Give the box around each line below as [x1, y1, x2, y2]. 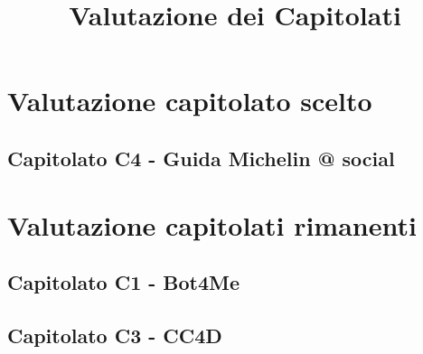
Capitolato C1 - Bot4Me [7, 268, 240, 296]
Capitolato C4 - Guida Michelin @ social [7, 144, 395, 172]
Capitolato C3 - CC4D [7, 321, 222, 349]
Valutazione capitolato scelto [7, 82, 372, 119]
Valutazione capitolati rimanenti [7, 206, 417, 243]
